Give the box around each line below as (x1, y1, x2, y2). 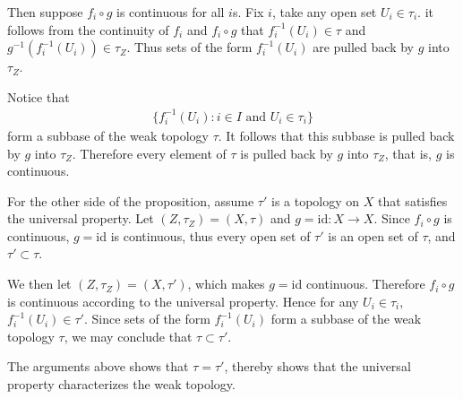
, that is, (384, 143, 432, 162)
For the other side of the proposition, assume (7, 191, 254, 210)
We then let (7, 274, 72, 293)
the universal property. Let (7, 209, 154, 228)
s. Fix (232, 3, 264, 21)
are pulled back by (313, 38, 414, 56)
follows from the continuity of (7, 20, 169, 39)
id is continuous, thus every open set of (96, 226, 311, 245)
